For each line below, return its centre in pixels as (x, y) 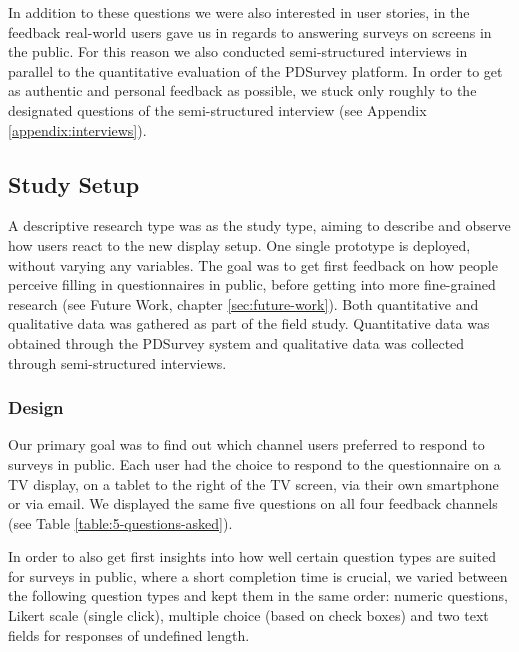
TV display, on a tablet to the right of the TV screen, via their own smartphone (253, 483)
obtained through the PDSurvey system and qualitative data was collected (236, 342)
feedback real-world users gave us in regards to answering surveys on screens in (250, 31)
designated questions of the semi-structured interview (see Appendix (217, 109)
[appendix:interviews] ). (77, 129)
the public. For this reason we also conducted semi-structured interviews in (238, 51)
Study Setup (74, 183)
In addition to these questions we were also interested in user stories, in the (239, 12)
